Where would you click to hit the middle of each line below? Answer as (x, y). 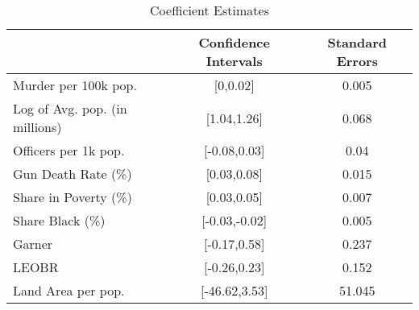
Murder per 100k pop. (75, 85)
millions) (37, 127)
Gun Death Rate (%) (73, 174)
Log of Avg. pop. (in (70, 108)
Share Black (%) (59, 220)
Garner (33, 244)
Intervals (234, 61)
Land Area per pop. (69, 290)
